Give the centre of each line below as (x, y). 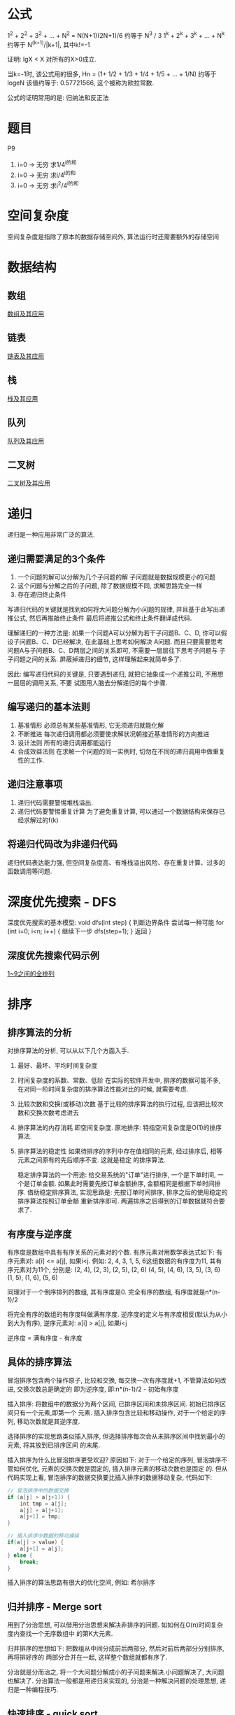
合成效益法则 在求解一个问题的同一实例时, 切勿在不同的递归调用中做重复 (121, 751)
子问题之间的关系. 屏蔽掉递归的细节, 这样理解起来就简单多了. (94, 659)
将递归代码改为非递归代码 (62, 844)
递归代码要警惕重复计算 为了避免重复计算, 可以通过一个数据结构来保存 (118, 811)
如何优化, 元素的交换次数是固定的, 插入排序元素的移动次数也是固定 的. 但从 (120, 1468)
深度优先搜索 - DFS (62, 902)
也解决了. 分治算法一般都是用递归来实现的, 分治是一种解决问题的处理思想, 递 (116, 1681)
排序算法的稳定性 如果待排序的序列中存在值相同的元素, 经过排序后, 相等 (120, 1151)
